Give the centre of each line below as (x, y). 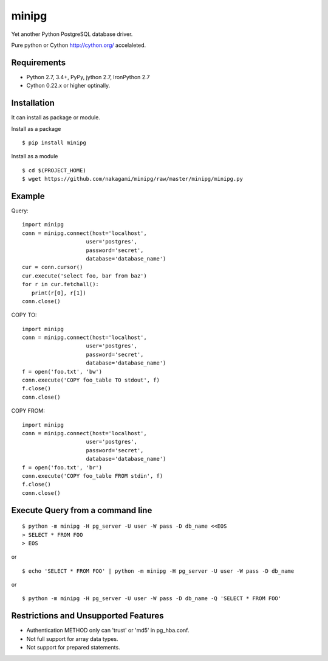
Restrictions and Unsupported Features (87, 616)
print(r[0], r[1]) (59, 293)
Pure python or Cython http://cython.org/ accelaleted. (79, 45)
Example (28, 196)
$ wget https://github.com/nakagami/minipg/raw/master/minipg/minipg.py (132, 179)
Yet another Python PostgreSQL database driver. (72, 34)
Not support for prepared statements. (73, 648)
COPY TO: (24, 315)
